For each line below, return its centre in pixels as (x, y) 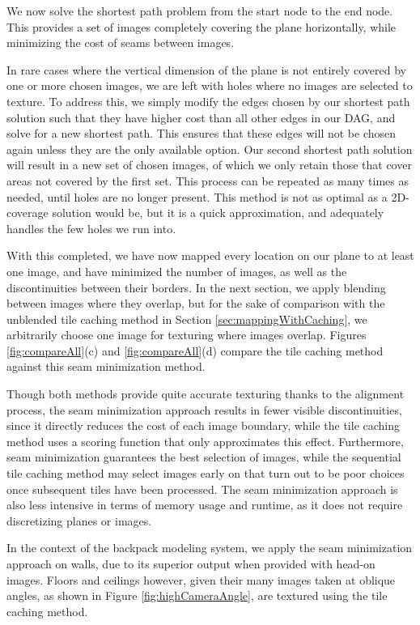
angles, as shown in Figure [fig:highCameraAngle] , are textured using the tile (197, 595)
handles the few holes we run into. (91, 228)
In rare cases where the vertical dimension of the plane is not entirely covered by (206, 69)
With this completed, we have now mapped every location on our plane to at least (210, 255)
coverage (28, 213)
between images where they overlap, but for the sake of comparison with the (196, 303)
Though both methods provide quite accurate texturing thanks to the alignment (206, 394)
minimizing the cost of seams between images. (121, 43)
